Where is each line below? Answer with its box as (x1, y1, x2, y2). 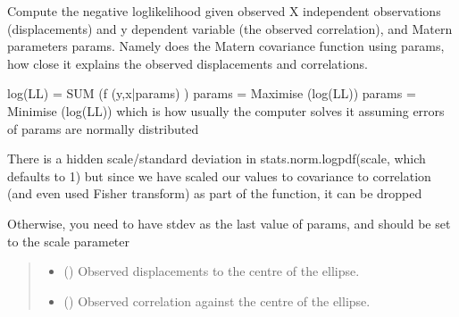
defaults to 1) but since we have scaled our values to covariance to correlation (7, 166, 431, 185)
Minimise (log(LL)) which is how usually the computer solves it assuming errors (7, 101, 445, 120)
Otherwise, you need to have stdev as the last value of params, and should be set (7, 213, 451, 232)
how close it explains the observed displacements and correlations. (7, 54, 368, 72)
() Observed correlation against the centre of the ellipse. (63, 291, 371, 310)
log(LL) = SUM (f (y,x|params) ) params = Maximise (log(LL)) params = (7, 84, 416, 103)
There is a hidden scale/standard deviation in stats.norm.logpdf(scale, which (7, 149, 426, 168)
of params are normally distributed (7, 119, 199, 138)
